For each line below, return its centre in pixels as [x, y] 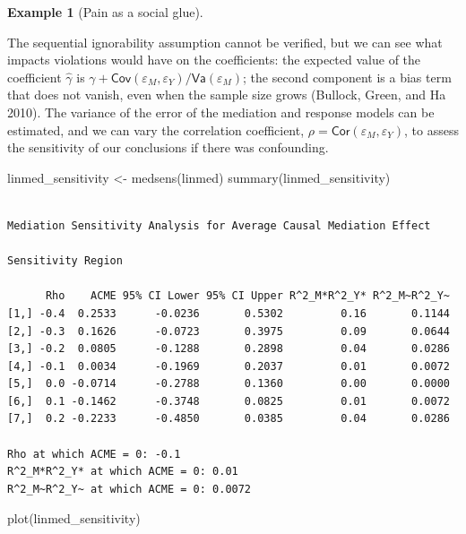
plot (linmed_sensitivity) [74, 518]
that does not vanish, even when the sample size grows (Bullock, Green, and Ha [227, 95]
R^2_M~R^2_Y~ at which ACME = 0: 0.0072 [129, 489]
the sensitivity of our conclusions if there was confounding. [168, 147]
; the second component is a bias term [347, 77]
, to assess [431, 129]
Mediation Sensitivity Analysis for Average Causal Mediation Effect [219, 225]
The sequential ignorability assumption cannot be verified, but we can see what [225, 42]
